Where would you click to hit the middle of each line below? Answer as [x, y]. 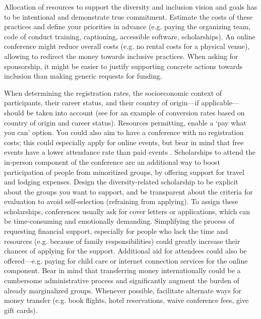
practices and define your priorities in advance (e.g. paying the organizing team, [127, 26]
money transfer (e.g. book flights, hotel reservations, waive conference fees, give [126, 300]
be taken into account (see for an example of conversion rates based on [136, 112]
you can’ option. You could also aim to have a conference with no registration [124, 132]
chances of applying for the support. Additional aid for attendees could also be [125, 251]
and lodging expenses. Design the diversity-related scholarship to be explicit [121, 182]
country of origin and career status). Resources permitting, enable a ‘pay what [125, 122]
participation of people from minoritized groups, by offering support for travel [124, 172]
